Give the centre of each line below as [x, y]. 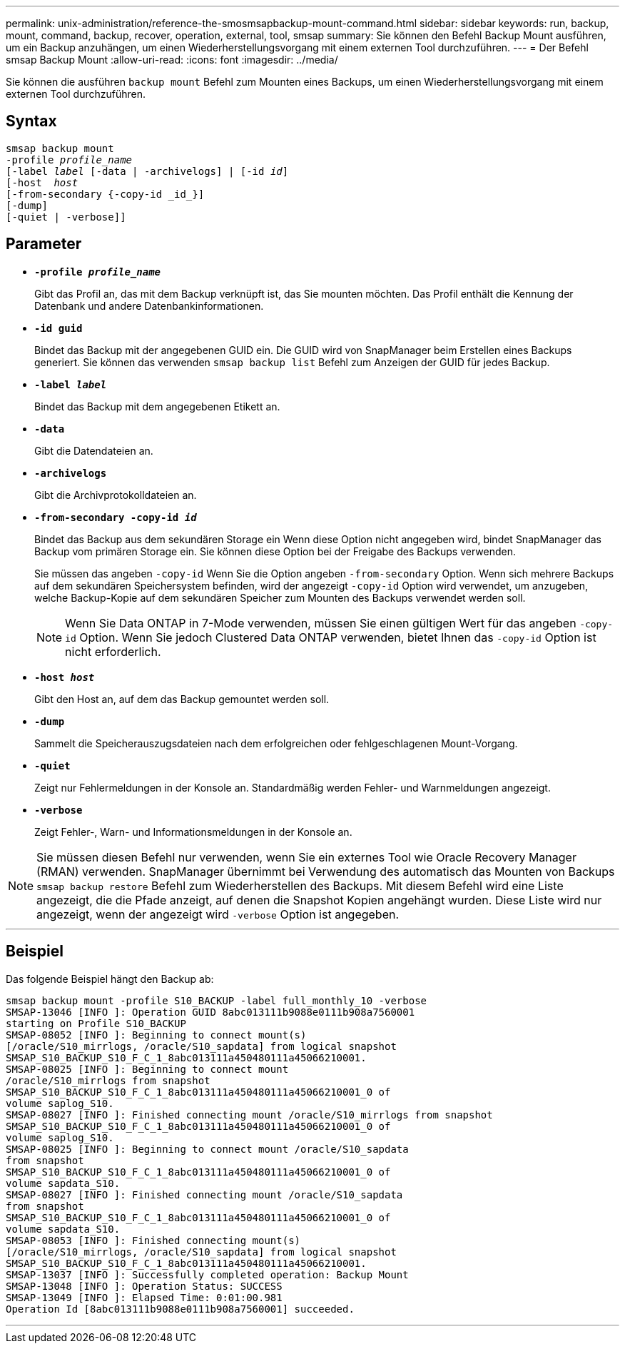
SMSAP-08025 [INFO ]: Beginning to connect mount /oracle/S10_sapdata [207, 1149]
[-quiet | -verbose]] [66, 217]
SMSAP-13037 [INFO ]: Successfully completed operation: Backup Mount [207, 1274]
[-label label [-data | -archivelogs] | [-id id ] [147, 171]
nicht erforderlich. [113, 651]
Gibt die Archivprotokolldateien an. [116, 495]
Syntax [31, 121]
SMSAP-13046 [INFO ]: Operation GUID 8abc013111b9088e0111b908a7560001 [210, 1012]
